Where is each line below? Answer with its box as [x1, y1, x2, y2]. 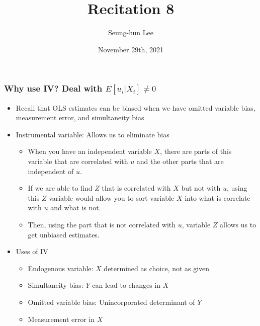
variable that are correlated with [28, 155, 128, 166]
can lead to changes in [92, 280, 161, 290]
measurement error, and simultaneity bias [16, 112, 144, 123]
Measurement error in [28, 313, 95, 324]
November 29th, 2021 [98, 44, 163, 54]
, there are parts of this [160, 146, 232, 156]
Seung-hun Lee [108, 27, 154, 38]
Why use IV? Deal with [4, 82, 103, 95]
